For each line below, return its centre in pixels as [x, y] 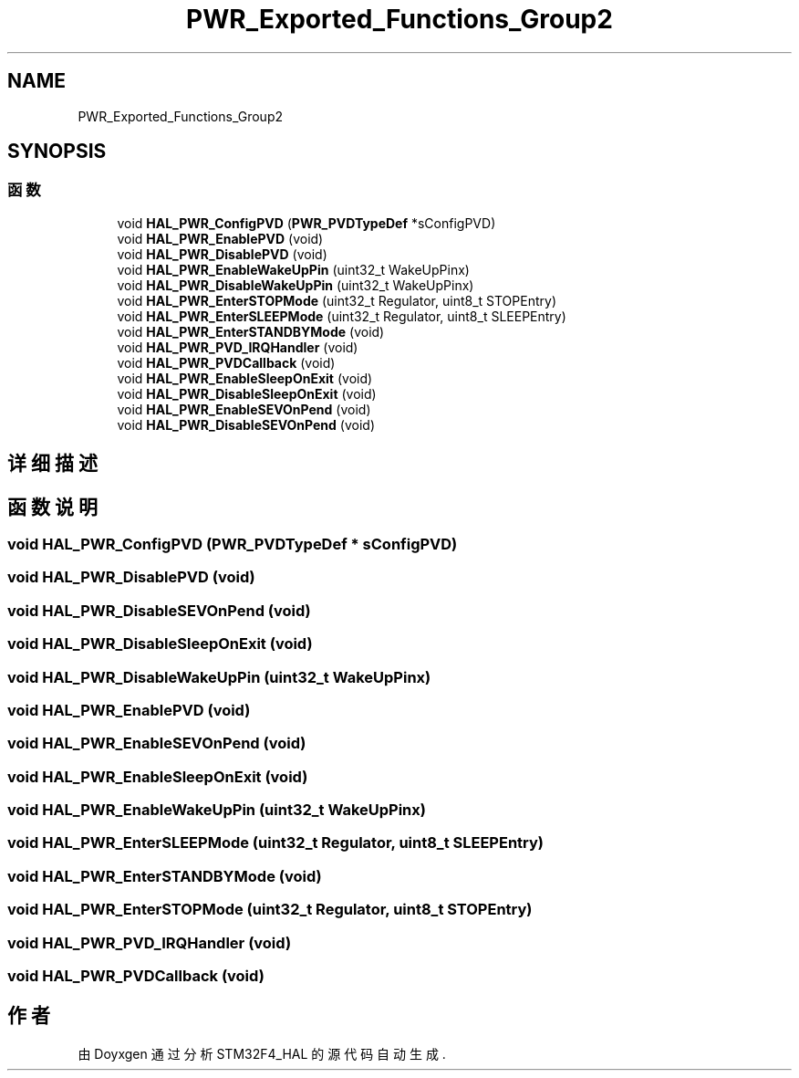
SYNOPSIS [57, 152]
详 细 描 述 [52, 464]
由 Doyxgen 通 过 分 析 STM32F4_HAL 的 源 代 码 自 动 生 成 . [262, 1053]
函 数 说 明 [52, 507]
